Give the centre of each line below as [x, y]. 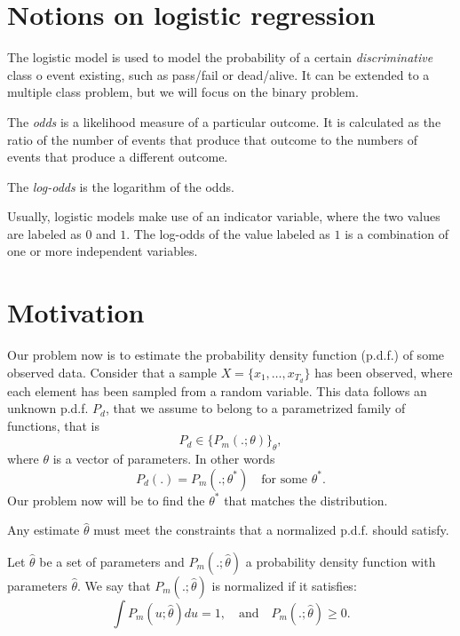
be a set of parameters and [112, 561]
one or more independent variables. [103, 251]
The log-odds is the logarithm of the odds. [121, 186]
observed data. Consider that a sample [112, 372]
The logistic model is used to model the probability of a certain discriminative [220, 57]
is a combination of [397, 233]
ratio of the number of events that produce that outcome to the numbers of [212, 139]
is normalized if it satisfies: [284, 585]
